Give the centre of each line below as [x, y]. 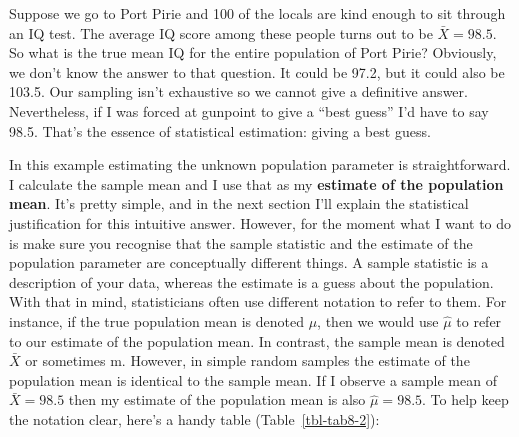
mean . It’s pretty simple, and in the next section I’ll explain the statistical [239, 203]
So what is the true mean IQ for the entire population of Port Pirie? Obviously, [253, 52]
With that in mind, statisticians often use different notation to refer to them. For [258, 301]
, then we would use [378, 320]
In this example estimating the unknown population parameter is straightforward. [260, 164]
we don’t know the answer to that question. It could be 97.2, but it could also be [257, 71]
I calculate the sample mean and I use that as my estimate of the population [256, 183]
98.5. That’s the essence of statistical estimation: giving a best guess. [220, 130]
